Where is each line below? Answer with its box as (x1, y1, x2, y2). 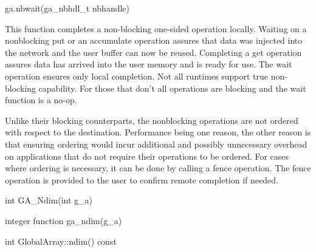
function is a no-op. (5, 94, 77, 106)
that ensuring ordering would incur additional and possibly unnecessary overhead (5, 137, 307, 150)
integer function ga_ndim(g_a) (5, 214, 122, 226)
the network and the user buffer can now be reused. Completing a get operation (5, 46, 302, 58)
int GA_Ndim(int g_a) (5, 194, 93, 206)
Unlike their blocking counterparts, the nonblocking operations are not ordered (5, 114, 298, 126)
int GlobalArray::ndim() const (5, 234, 117, 247)
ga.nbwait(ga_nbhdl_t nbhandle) (5, 2, 130, 14)
